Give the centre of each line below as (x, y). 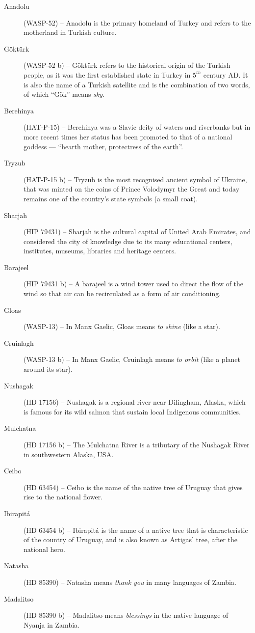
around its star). (48, 369)
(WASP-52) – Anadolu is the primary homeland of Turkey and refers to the (137, 22)
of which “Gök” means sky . (64, 94)
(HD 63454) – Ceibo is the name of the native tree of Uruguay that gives (133, 487)
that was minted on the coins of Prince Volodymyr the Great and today (132, 189)
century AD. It (226, 74)
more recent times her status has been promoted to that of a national (128, 136)
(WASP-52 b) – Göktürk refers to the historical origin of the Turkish (127, 65)
